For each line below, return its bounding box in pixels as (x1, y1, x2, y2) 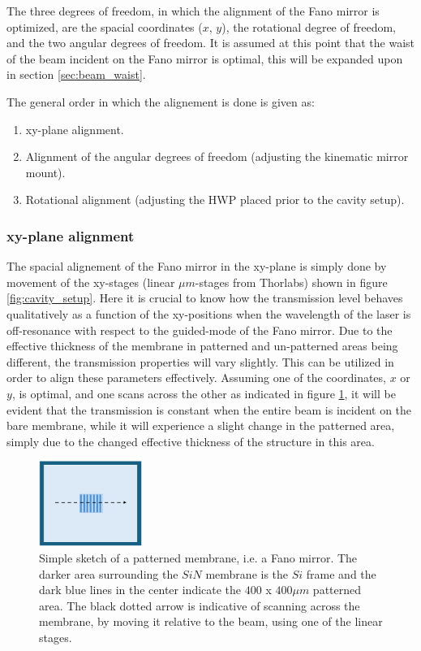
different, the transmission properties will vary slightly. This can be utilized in (6, 353, 394, 370)
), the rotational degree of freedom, (221, 18, 396, 35)
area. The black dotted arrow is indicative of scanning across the (39, 597, 360, 614)
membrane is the (205, 565, 289, 582)
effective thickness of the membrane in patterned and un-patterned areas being (6, 337, 398, 354)
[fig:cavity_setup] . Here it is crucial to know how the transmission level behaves (6, 289, 403, 306)
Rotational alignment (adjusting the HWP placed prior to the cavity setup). (25, 191, 405, 208)
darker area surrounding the (39, 565, 178, 582)
